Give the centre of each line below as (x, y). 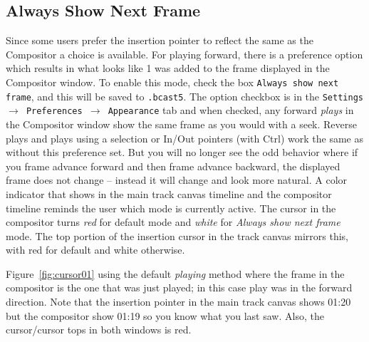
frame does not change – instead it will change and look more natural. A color (177, 180)
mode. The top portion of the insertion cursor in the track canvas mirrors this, (177, 235)
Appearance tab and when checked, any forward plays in (231, 110)
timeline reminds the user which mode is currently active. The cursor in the (171, 208)
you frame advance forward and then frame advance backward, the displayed (173, 166)
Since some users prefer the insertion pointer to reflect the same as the (160, 40)
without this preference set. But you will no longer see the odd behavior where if (182, 152)
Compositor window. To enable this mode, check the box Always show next (172, 82)
